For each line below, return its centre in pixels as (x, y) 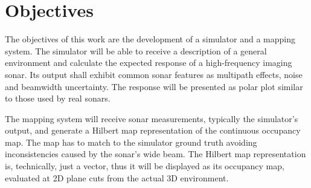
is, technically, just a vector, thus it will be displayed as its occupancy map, (145, 166)
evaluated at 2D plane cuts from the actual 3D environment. (117, 177)
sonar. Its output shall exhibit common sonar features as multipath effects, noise (154, 74)
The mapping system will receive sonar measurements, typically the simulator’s (152, 118)
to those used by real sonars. (58, 98)
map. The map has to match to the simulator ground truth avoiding (131, 142)
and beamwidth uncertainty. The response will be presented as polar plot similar (154, 86)
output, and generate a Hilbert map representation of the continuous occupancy (153, 130)
